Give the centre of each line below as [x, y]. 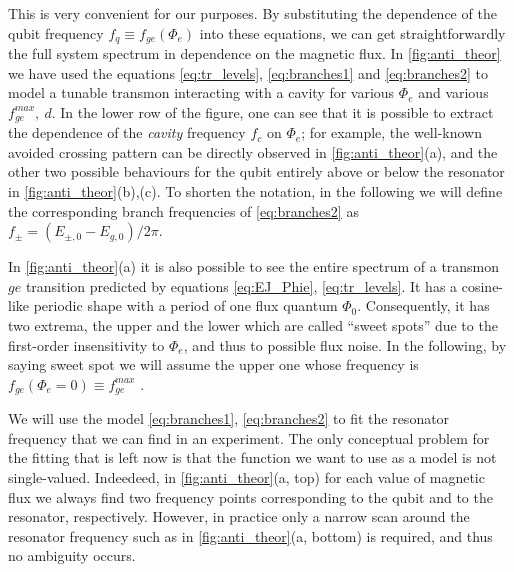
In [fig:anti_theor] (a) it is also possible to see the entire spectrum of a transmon [254, 266]
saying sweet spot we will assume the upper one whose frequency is [213, 364]
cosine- [482, 285]
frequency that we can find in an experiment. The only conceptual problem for [249, 437]
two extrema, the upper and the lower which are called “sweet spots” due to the [253, 325]
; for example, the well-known [391, 132]
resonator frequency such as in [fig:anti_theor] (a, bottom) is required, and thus [250, 535]
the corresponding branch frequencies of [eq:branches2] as [183, 210]
